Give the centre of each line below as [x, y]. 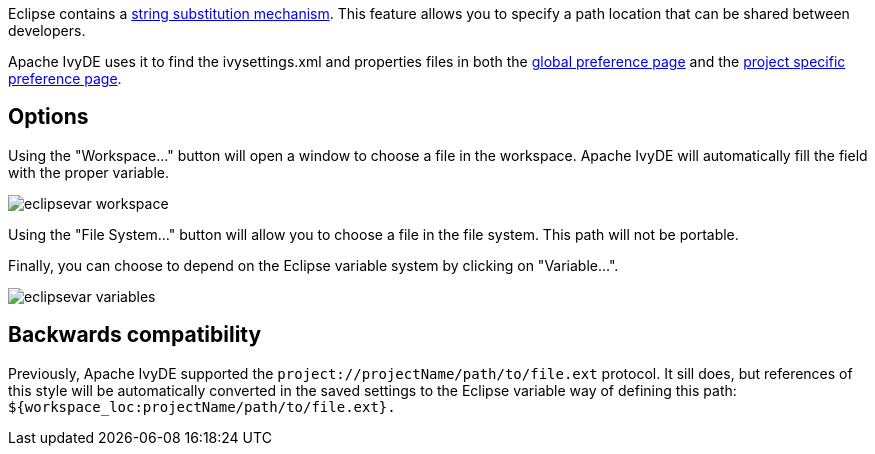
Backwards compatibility [135, 335]
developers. [47, 30]
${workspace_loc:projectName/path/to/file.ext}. [202, 406]
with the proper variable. [89, 172]
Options [48, 117]
